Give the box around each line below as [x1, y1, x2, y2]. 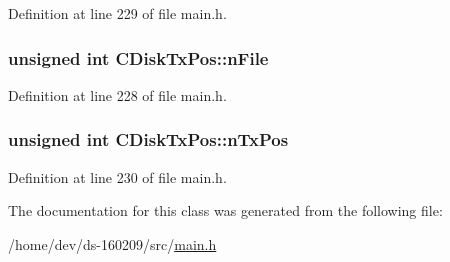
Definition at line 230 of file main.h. [8, 166, 227, 187]
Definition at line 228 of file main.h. [8, 84, 227, 105]
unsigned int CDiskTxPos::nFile [8, 45, 269, 70]
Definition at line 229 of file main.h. [8, 3, 227, 23]
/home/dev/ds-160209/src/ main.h [8, 233, 217, 254]
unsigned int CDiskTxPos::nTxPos [8, 127, 289, 152]
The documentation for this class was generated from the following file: [8, 200, 443, 221]
